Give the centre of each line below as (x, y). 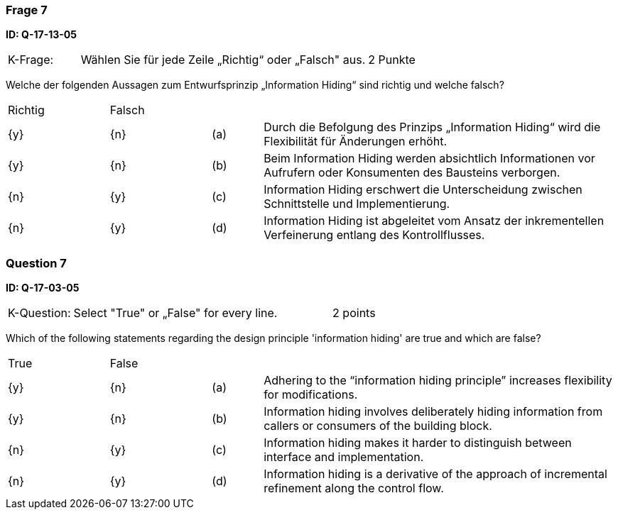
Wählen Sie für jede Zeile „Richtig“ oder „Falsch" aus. (223, 60)
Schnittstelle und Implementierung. (357, 204)
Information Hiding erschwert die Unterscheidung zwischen (423, 190)
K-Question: (39, 313)
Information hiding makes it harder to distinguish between (418, 443)
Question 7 (36, 263)
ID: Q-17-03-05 (43, 288)
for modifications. (311, 395)
